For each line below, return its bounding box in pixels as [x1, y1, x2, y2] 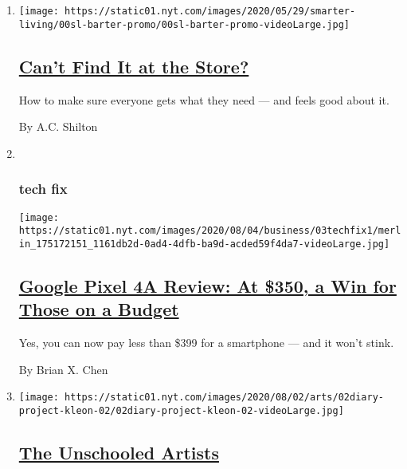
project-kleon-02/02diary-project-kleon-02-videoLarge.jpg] [18, 404, 344, 416]
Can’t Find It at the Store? [18, 53, 249, 78]
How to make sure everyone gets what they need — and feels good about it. [18, 91, 389, 108]
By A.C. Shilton [18, 118, 98, 135]
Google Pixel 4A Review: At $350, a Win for [18, 273, 397, 298]
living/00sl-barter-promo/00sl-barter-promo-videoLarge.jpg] [18, 18, 350, 30]
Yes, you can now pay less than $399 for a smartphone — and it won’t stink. [18, 334, 394, 351]
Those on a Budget [18, 297, 179, 321]
